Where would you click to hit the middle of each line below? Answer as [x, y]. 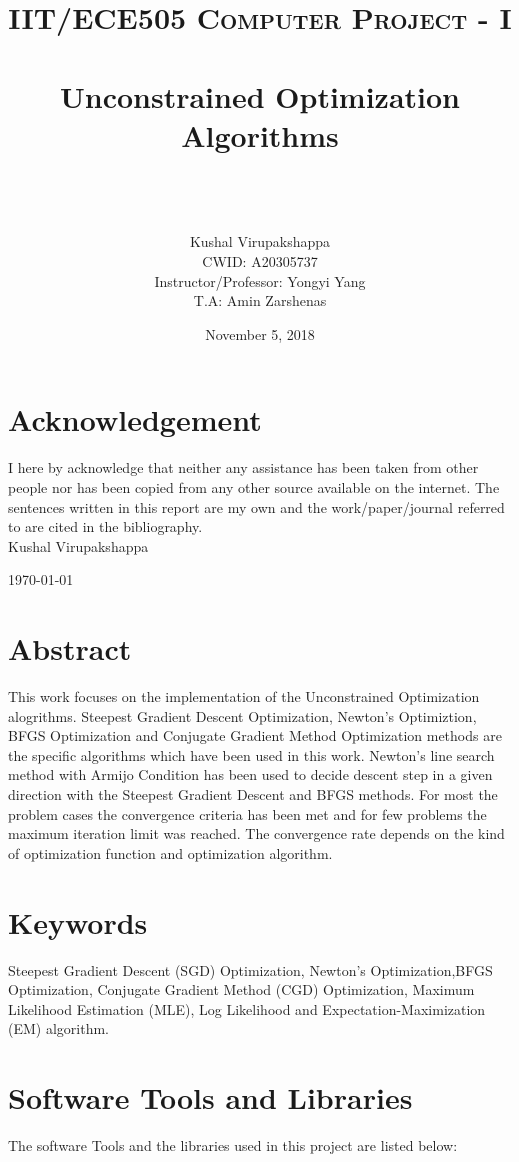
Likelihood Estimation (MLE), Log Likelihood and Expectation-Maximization [247, 1008]
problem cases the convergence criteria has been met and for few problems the [247, 813]
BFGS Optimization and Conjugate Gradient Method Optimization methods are [255, 735]
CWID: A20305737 [260, 261]
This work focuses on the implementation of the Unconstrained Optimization [244, 696]
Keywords [78, 921]
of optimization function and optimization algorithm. [170, 852]
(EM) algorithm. [58, 1028]
